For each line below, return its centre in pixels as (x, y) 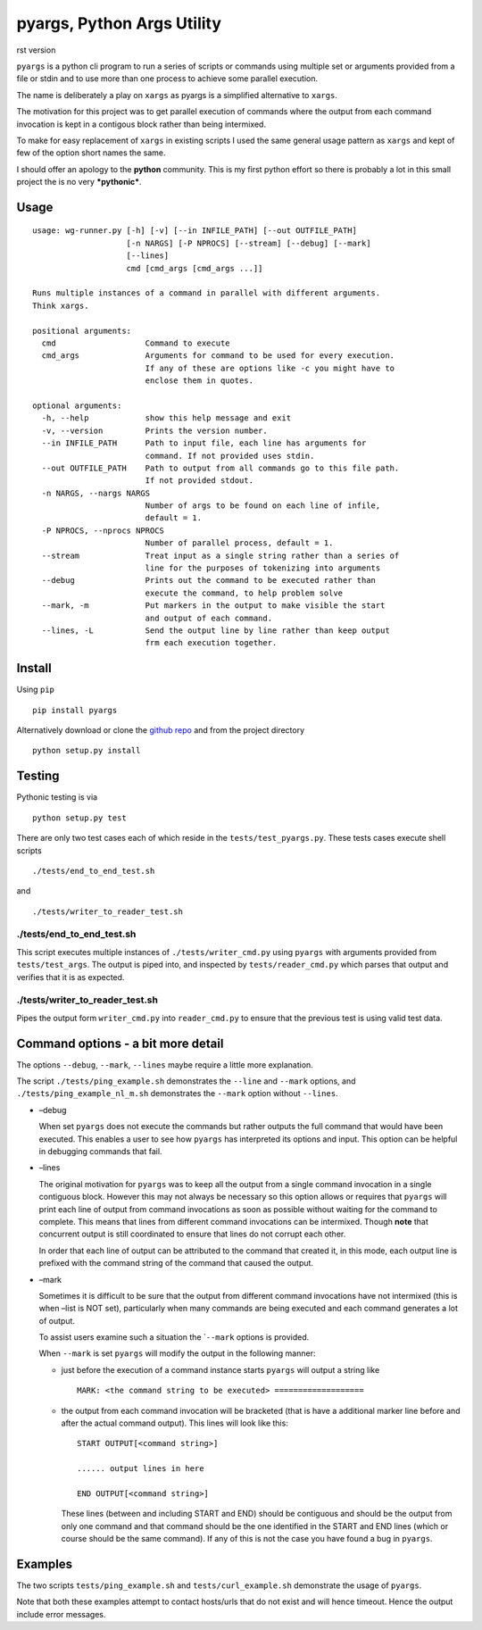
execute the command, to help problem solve (244, 593)
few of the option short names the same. (91, 153)
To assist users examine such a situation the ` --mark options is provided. (174, 1337)
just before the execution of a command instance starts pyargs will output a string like (220, 1369)
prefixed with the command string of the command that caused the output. (176, 1263)
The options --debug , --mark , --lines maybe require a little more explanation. (165, 1064)
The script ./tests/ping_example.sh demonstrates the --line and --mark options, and (186, 1081)
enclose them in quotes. (199, 381)
